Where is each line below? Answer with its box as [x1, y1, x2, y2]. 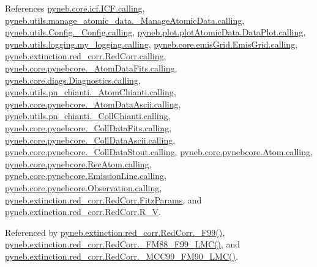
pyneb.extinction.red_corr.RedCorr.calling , [5, 49, 166, 62]
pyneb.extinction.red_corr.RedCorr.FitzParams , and [5, 193, 202, 206]
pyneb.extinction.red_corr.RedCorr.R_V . [5, 205, 161, 218]
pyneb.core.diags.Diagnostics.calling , [5, 73, 141, 86]
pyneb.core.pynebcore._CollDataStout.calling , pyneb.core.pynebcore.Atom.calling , [5, 145, 313, 158]
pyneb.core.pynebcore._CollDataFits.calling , [5, 121, 172, 134]
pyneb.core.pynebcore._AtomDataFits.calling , [5, 61, 177, 74]
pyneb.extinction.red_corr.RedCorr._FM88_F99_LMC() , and [5, 238, 241, 251]
